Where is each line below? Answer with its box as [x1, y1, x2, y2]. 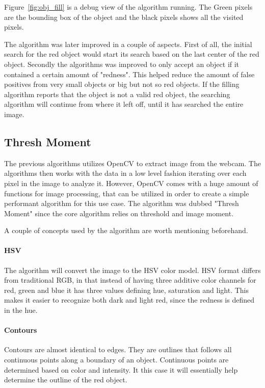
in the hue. [4, 305, 38, 315]
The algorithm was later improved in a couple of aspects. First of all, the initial [4, 38, 252, 49]
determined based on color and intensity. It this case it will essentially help [4, 364, 238, 375]
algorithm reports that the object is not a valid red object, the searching [4, 88, 230, 99]
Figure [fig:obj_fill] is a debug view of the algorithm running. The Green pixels [4, 2, 253, 12]
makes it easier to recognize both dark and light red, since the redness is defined [4, 294, 255, 305]
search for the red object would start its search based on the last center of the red [4, 49, 259, 59]
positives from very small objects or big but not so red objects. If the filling [4, 79, 240, 89]
